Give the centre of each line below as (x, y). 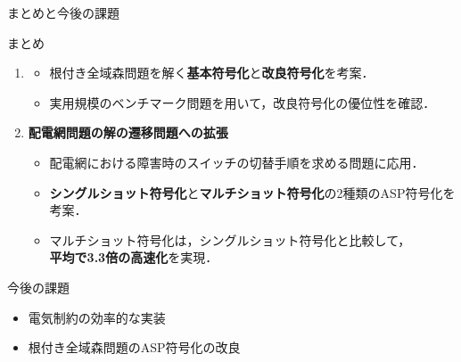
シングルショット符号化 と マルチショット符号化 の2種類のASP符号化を (252, 192)
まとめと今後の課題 (63, 12)
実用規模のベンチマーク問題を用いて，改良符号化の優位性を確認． (243, 102)
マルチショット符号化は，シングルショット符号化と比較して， (230, 239)
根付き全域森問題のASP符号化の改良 (134, 347)
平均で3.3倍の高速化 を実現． (134, 257)
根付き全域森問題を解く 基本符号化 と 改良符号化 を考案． (212, 73)
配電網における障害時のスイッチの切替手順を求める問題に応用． (237, 162)
